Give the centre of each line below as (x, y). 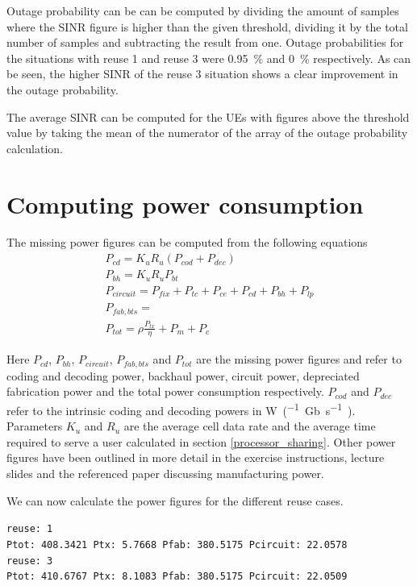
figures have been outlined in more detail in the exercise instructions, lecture (196, 457)
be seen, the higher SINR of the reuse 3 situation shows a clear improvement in (202, 74)
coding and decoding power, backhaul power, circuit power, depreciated (183, 375)
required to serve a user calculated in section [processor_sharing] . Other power (201, 441)
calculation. (35, 148)
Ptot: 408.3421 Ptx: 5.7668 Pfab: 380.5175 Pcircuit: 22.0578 (177, 544)
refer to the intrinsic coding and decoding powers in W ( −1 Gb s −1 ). (181, 409)
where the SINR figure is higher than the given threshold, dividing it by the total (207, 26)
